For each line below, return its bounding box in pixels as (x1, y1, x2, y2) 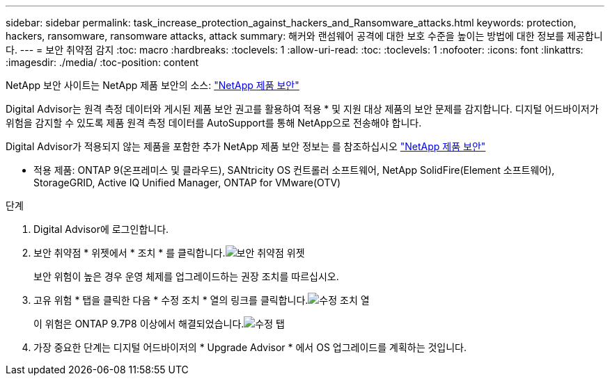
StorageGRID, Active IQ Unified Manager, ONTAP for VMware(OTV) (33, 177, 341, 188)
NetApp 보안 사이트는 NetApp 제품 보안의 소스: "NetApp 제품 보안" (6, 79, 299, 91)
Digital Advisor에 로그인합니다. (33, 223, 169, 235)
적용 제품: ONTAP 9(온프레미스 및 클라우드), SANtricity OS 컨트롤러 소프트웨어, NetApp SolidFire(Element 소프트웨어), (33, 164, 555, 176)
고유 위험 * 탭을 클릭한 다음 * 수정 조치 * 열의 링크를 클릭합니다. (33, 294, 308, 306)
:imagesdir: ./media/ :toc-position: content (6, 56, 198, 68)
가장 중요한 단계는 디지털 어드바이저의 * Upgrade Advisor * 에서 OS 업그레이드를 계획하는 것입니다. (33, 341, 467, 353)
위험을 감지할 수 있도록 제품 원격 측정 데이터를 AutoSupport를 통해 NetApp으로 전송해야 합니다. (6, 117, 422, 129)
